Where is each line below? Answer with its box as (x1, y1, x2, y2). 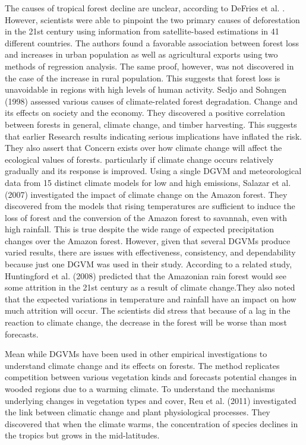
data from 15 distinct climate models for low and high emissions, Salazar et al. (5, 176, 291, 188)
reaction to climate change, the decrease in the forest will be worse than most (5, 316, 287, 329)
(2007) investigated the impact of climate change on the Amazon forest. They (5, 188, 288, 200)
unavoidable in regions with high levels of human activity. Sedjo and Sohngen (5, 83, 286, 96)
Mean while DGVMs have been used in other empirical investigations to (5, 348, 267, 360)
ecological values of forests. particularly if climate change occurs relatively (5, 153, 274, 165)
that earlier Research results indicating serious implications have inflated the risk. (5, 130, 302, 142)
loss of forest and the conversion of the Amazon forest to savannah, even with (5, 211, 287, 223)
